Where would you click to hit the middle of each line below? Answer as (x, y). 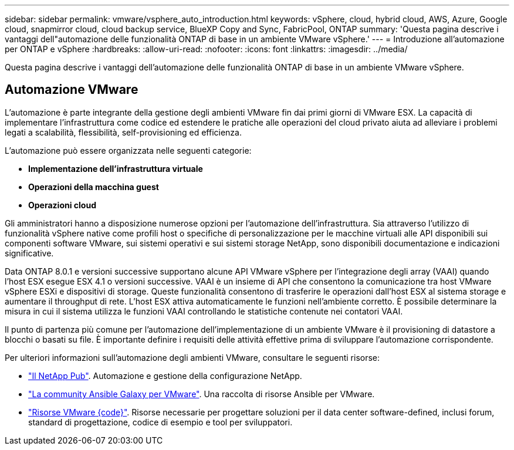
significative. (29, 253)
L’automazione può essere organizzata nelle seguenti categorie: (128, 150)
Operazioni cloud (62, 205)
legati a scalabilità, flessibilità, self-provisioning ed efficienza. (123, 132)
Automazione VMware (72, 90)
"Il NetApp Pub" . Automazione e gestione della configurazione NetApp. (165, 375)
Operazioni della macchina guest (94, 187)
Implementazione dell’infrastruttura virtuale (116, 168)
